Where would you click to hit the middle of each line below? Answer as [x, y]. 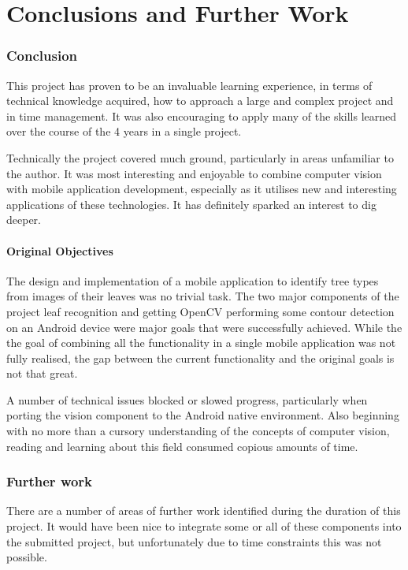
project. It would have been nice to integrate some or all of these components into [204, 526]
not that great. [42, 373]
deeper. [24, 220]
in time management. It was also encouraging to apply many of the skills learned [202, 115]
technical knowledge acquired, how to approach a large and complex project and [200, 101]
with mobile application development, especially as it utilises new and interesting [202, 189]
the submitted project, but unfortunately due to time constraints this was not [194, 541]
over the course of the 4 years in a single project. [124, 131]
